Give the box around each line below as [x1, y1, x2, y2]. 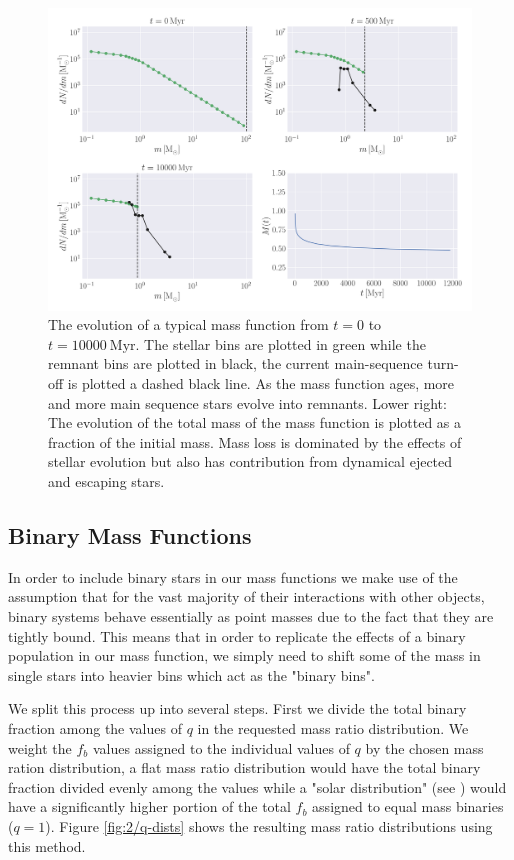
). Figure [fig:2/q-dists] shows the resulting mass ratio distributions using [45, 815, 493, 836]
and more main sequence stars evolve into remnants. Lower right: [48, 392, 447, 413]
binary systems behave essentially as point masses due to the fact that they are [8, 606, 494, 626]
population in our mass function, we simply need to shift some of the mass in [8, 645, 481, 666]
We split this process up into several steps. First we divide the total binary [8, 698, 467, 719]
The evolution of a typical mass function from [48, 314, 329, 335]
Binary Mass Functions [8, 520, 252, 550]
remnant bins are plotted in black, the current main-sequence [48, 353, 423, 374]
